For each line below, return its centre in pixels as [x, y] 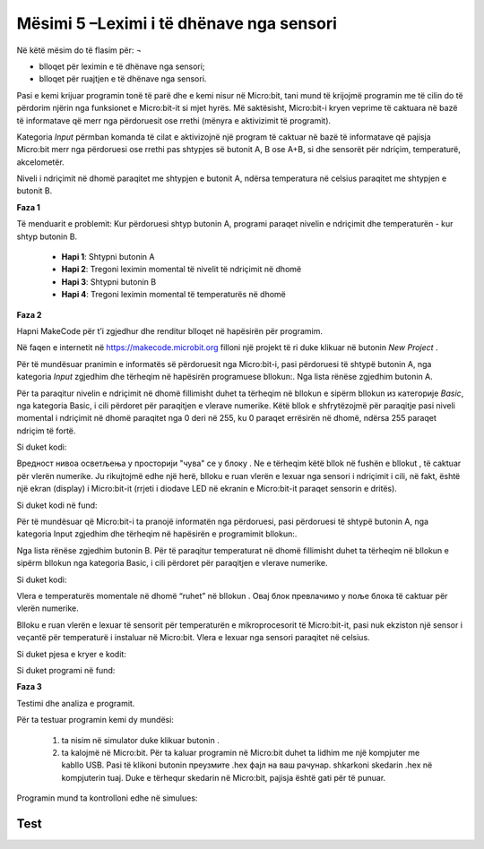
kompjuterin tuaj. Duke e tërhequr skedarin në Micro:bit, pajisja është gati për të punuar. [224, 777]
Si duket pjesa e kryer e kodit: [72, 654]
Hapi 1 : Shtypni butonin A [108, 257]
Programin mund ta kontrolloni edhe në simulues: [107, 798]
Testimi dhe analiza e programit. [76, 703]
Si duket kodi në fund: [57, 505]
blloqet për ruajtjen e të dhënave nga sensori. [123, 79]
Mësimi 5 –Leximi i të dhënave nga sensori [177, 23]
